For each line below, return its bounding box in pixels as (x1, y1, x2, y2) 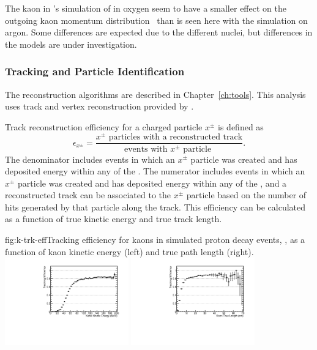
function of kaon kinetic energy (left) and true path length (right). (5, 245, 254, 258)
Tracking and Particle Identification (5, 64, 185, 79)
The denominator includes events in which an (5, 152, 175, 165)
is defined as (218, 120, 264, 133)
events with (124, 144, 168, 154)
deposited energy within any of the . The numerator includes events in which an (5, 165, 305, 177)
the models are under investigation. (5, 37, 137, 50)
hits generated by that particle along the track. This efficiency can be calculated (5, 200, 306, 213)
